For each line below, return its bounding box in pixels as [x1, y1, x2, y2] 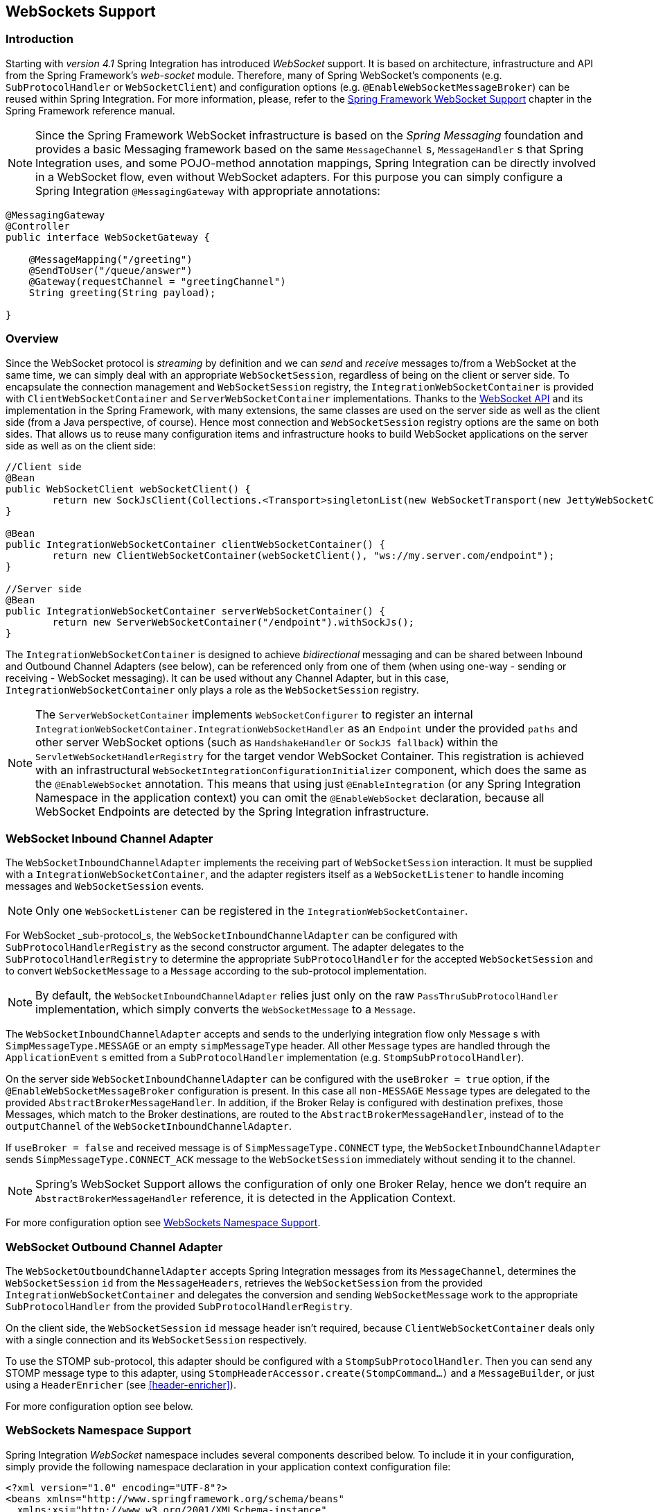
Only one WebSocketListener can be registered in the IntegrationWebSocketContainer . [35, 904, 468, 918]
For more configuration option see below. [6, 1400, 193, 1413]
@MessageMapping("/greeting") [28, 253, 193, 265]
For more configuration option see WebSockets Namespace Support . [6, 1217, 321, 1229]
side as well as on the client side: [6, 439, 156, 452]
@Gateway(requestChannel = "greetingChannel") [28, 275, 286, 287]
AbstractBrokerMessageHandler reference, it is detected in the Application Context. [35, 1191, 456, 1205]
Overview [6, 332, 59, 346]
